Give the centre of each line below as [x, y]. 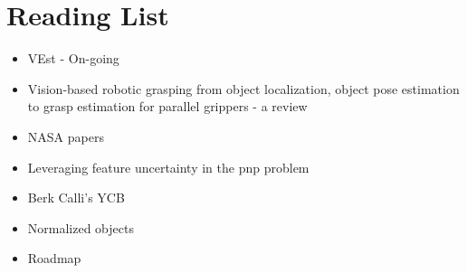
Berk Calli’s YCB [76, 198]
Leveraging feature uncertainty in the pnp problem [168, 167]
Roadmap [54, 258]
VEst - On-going [73, 58]
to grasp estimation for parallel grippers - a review [167, 106]
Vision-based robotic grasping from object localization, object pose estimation [243, 88]
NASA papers [66, 136]
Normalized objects [81, 227]
